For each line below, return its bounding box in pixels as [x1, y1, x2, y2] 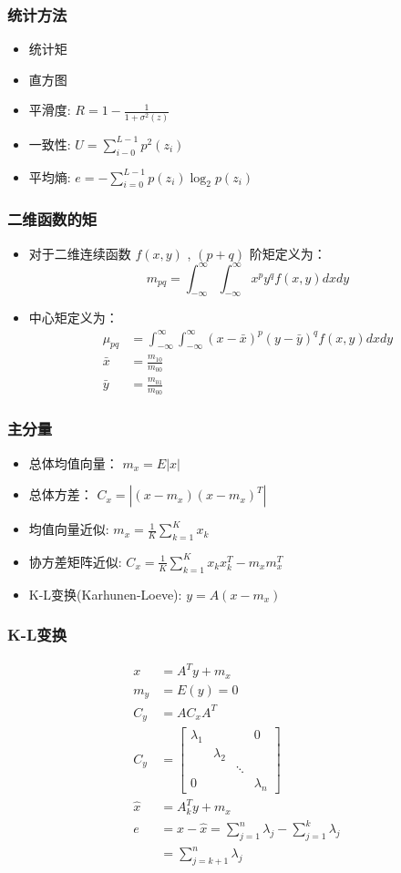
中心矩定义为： [28, 308, 118, 327]
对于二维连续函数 [28, 243, 131, 262]
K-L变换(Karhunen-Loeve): [28, 584, 182, 603]
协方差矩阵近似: [28, 551, 122, 570]
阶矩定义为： [249, 243, 326, 262]
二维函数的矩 [7, 208, 98, 231]
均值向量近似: [28, 519, 109, 539]
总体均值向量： [28, 453, 118, 472]
